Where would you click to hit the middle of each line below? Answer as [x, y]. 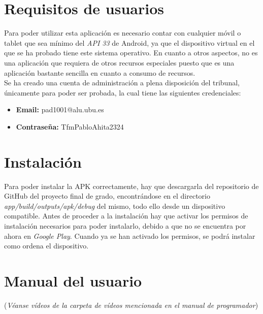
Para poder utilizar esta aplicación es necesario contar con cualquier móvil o [123, 33]
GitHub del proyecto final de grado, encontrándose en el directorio [107, 196]
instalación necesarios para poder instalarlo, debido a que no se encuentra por [125, 225]
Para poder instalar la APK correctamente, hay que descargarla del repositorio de [131, 186]
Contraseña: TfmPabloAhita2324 [70, 126]
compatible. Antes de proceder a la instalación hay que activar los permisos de [126, 216]
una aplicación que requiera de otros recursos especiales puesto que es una [119, 62]
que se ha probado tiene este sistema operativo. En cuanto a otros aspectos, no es [131, 53]
